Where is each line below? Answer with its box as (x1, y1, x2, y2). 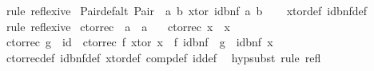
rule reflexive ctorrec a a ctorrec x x (6, 18, 230, 34)
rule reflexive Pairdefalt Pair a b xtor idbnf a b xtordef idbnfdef (6, 2, 368, 18)
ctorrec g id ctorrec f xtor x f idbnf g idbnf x (6, 34, 273, 50)
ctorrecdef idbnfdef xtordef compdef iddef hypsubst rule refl (6, 49, 321, 65)
